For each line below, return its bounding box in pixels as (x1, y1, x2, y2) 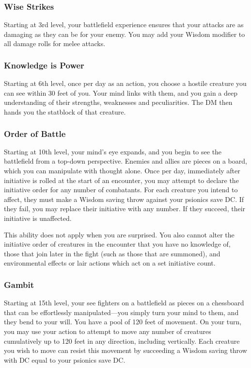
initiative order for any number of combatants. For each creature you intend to (4, 184, 238, 195)
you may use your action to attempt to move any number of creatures (4, 326, 211, 336)
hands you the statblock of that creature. (4, 107, 126, 117)
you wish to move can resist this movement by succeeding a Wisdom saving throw (4, 345, 247, 355)
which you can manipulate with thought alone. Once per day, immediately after (4, 166, 240, 175)
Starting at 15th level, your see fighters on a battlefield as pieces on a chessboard (4, 298, 244, 308)
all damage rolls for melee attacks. (4, 38, 106, 49)
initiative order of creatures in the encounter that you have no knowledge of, (4, 239, 231, 249)
